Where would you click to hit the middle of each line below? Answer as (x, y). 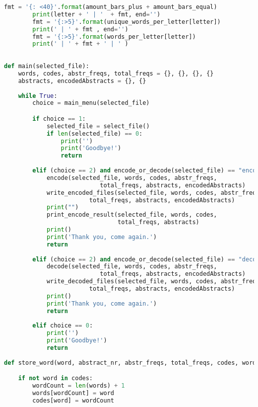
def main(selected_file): (47, 66)
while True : (38, 96)
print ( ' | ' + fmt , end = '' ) (80, 29)
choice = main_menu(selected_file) (91, 103)
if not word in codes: (56, 378)
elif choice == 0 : (63, 326)
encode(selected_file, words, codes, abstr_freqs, (132, 178)
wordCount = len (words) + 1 (79, 386)
